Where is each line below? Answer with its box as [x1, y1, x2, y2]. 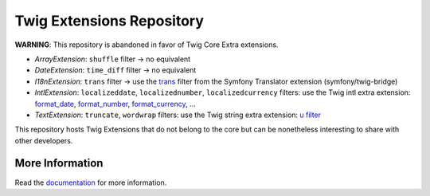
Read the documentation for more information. [14, 178, 167, 187]
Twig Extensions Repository [14, 12, 205, 29]
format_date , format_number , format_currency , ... [34, 99, 196, 108]
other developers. [14, 135, 73, 145]
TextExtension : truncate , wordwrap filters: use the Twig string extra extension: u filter [34, 110, 322, 120]
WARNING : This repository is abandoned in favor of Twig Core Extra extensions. [14, 40, 279, 49]
